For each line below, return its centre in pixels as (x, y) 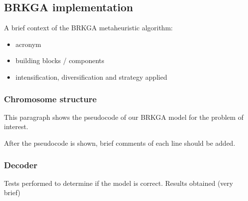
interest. (16, 126)
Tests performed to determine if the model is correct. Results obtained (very (119, 183)
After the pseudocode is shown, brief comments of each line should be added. (120, 143)
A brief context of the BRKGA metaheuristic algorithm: (88, 28)
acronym (28, 44)
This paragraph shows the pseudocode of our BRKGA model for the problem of (124, 117)
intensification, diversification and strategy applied (91, 77)
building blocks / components (60, 60)
